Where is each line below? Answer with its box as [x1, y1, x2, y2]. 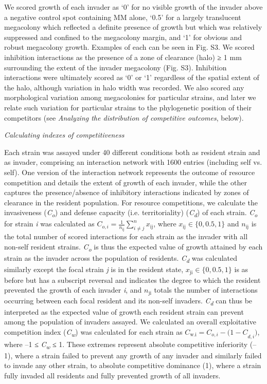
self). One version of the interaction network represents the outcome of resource [4, 166, 255, 177]
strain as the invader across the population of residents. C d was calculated [4, 252, 238, 264]
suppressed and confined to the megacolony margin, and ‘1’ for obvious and [4, 31, 242, 42]
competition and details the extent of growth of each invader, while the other [4, 177, 247, 187]
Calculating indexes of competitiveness [4, 129, 124, 140]
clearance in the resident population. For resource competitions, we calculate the [4, 197, 258, 207]
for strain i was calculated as [4, 218, 95, 229]
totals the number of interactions [154, 284, 258, 295]
